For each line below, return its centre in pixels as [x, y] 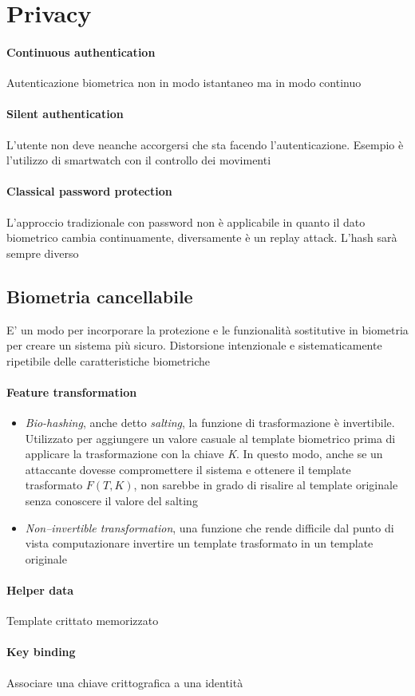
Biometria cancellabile [100, 296]
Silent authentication [65, 114]
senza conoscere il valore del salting [111, 501]
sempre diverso [43, 253]
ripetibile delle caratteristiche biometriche [108, 360]
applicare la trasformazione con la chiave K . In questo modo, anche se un [204, 454]
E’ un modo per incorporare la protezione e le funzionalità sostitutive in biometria [207, 329]
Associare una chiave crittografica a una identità [125, 682]
